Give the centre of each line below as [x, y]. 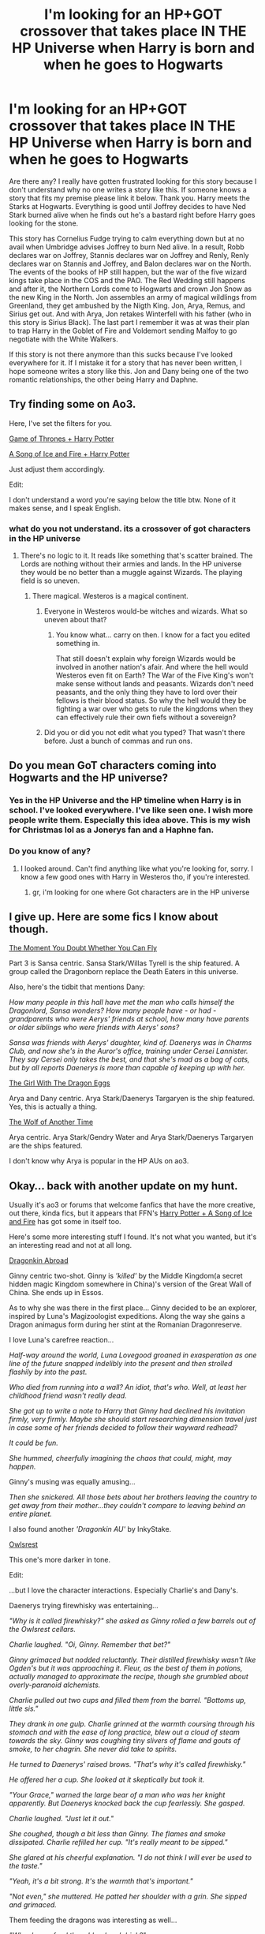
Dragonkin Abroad [39, 1260]
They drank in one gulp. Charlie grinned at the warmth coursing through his [132, 1724]
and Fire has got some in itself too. [65, 1222]
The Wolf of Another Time [51, 1122]
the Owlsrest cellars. [42, 1630]
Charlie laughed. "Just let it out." [62, 1819]
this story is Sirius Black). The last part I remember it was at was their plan [129, 322]
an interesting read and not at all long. [71, 1245]
